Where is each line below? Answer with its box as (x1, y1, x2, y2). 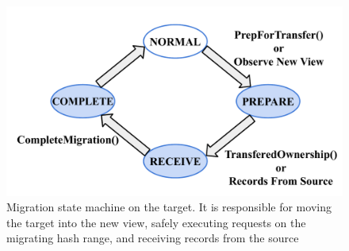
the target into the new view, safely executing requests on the (6, 214, 306, 230)
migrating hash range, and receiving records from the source (6, 230, 299, 246)
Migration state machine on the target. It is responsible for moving (6, 199, 332, 215)
